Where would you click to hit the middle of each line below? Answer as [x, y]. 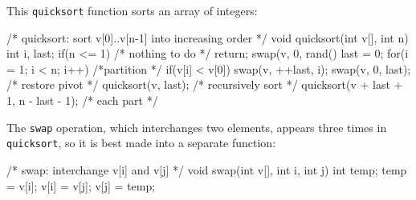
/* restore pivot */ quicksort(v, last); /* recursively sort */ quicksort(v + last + [205, 84]
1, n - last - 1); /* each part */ [82, 100]
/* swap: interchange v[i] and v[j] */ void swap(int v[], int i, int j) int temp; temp [207, 169]
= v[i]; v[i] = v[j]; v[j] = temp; [81, 185]
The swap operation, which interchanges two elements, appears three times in [197, 127]
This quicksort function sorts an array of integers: [132, 10]
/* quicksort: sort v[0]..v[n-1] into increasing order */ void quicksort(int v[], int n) [208, 37]
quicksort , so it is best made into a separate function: [141, 143]
